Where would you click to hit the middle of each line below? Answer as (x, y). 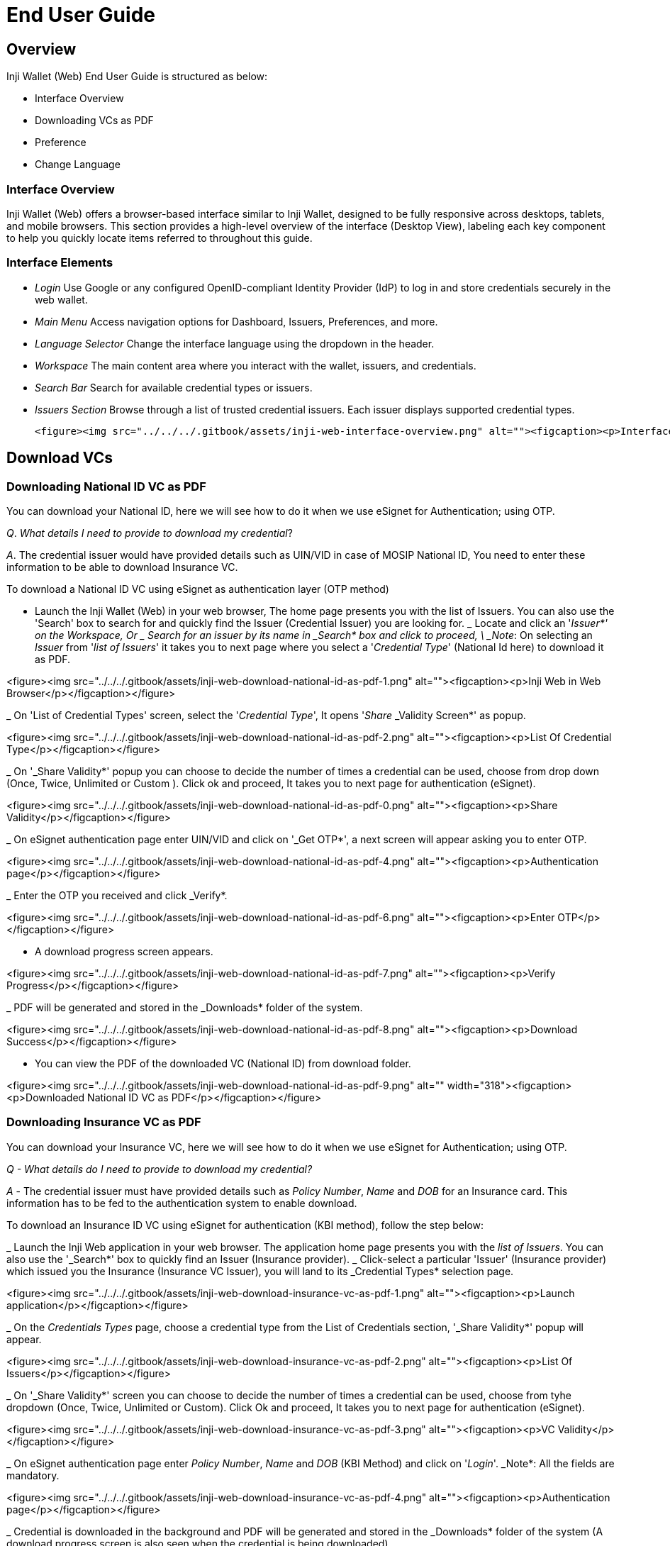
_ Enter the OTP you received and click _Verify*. (117, 895)
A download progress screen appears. (124, 951)
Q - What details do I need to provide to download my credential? (160, 1169)
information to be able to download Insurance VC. (122, 567)
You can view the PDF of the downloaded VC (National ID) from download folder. (223, 1063)
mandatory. (33, 1475)
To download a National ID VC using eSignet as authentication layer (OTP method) (198, 589)
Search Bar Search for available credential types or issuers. (174, 387)
